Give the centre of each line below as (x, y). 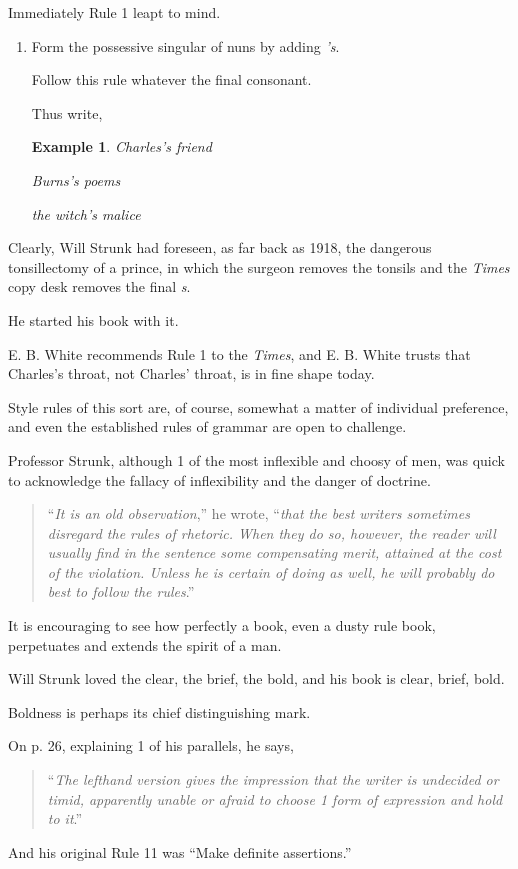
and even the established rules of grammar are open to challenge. (207, 426)
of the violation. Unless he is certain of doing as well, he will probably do (271, 571)
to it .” (65, 818)
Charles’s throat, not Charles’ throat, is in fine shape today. (191, 373)
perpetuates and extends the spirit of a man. (145, 644)
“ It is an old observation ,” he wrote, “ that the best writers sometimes (258, 513)
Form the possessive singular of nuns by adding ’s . (185, 45)
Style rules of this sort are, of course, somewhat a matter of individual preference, (258, 406)
